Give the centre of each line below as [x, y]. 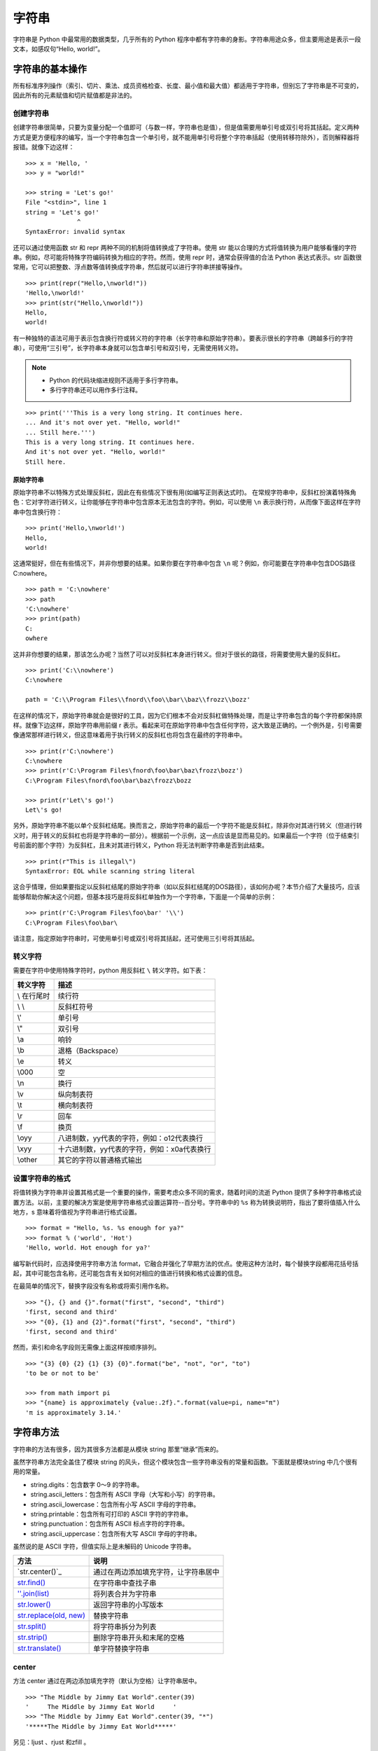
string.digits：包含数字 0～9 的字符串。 [87, 1484]
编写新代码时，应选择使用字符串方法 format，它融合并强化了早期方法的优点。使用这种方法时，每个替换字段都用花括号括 [186, 1264]
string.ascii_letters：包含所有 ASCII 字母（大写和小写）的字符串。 [125, 1495]
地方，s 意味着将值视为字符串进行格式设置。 [77, 1212]
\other [27, 1160]
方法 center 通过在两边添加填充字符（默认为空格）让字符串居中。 [107, 1681]
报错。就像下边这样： [44, 147]
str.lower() [34, 1605]
